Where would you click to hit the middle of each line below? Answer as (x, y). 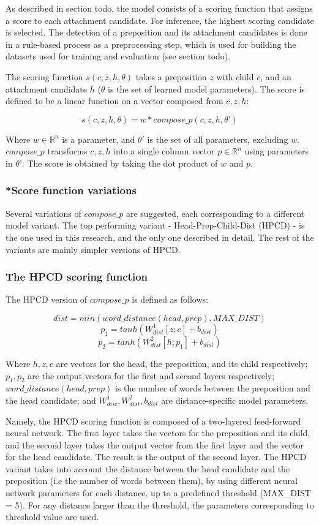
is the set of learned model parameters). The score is (206, 89)
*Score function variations (71, 190)
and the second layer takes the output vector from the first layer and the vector (155, 444)
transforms (67, 151)
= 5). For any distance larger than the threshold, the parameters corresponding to (160, 504)
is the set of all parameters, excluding (218, 139)
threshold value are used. (52, 517)
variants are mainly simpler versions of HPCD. (93, 249)
